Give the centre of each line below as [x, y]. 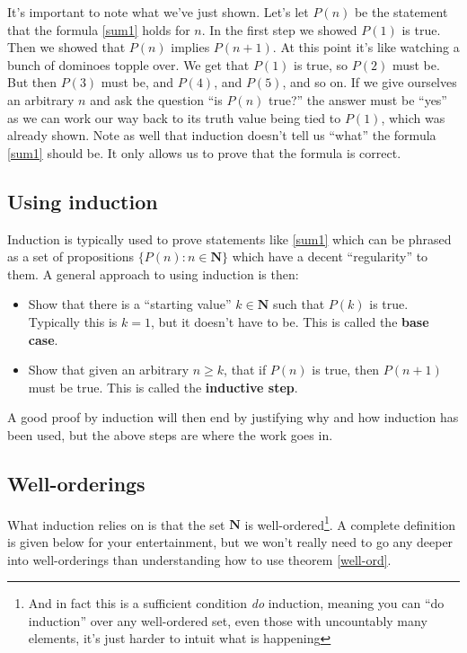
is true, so [321, 64]
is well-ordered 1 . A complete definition [350, 523]
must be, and [137, 82]
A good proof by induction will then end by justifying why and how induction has [233, 417]
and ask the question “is [156, 99]
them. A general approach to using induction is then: [153, 274]
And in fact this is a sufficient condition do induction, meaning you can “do [236, 603]
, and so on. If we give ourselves [370, 82]
